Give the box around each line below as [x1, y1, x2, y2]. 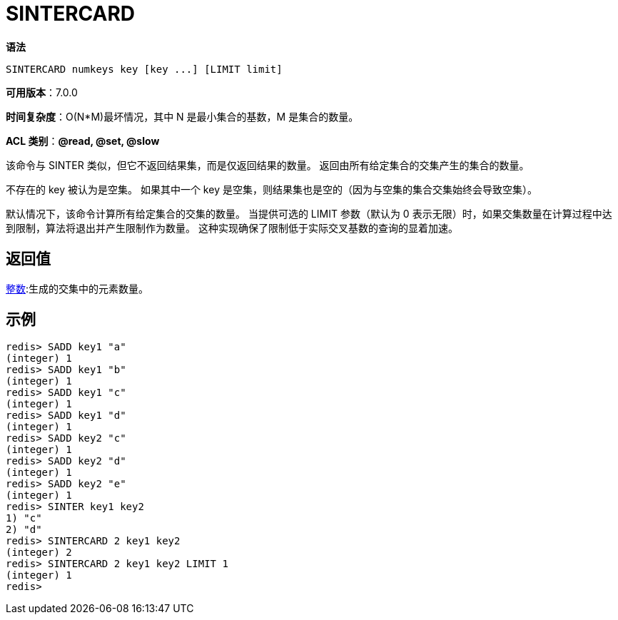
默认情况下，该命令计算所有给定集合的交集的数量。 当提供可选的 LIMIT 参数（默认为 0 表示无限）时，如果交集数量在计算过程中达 [6, 207, 612, 220]
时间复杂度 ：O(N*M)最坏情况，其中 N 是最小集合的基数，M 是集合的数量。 [6, 110, 359, 123]
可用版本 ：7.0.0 [6, 86, 78, 98]
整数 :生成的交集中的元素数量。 [6, 282, 149, 295]
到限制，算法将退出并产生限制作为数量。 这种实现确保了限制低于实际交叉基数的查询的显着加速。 [6, 221, 458, 234]
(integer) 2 [6, 547, 72, 559]
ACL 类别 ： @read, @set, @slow [6, 134, 160, 147]
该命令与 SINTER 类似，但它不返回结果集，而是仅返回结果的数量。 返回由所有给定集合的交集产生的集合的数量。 [6, 158, 530, 171]
